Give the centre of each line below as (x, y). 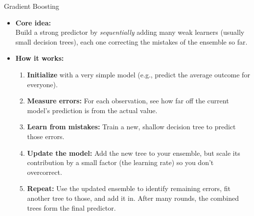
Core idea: (33, 22)
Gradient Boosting (32, 6)
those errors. (46, 136)
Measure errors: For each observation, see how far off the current (128, 101)
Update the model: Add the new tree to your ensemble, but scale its (134, 153)
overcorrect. (45, 172)
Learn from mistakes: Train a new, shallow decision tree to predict (131, 127)
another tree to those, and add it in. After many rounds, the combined (133, 198)
